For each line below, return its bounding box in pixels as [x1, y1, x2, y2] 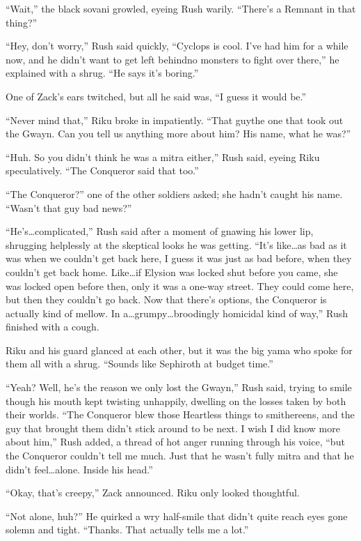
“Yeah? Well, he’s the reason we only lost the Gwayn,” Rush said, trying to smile [6, 380, 352, 395]
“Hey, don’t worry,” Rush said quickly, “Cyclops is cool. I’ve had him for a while [6, 38, 348, 53]
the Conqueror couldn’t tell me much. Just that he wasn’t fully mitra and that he [6, 448, 354, 463]
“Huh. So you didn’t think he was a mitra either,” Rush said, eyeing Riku [6, 149, 320, 164]
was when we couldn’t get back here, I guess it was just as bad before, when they [6, 251, 352, 266]
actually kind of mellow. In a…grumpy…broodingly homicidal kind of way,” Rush [6, 305, 348, 320]
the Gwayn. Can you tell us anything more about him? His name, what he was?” [6, 126, 351, 141]
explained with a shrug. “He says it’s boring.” [6, 66, 199, 80]
